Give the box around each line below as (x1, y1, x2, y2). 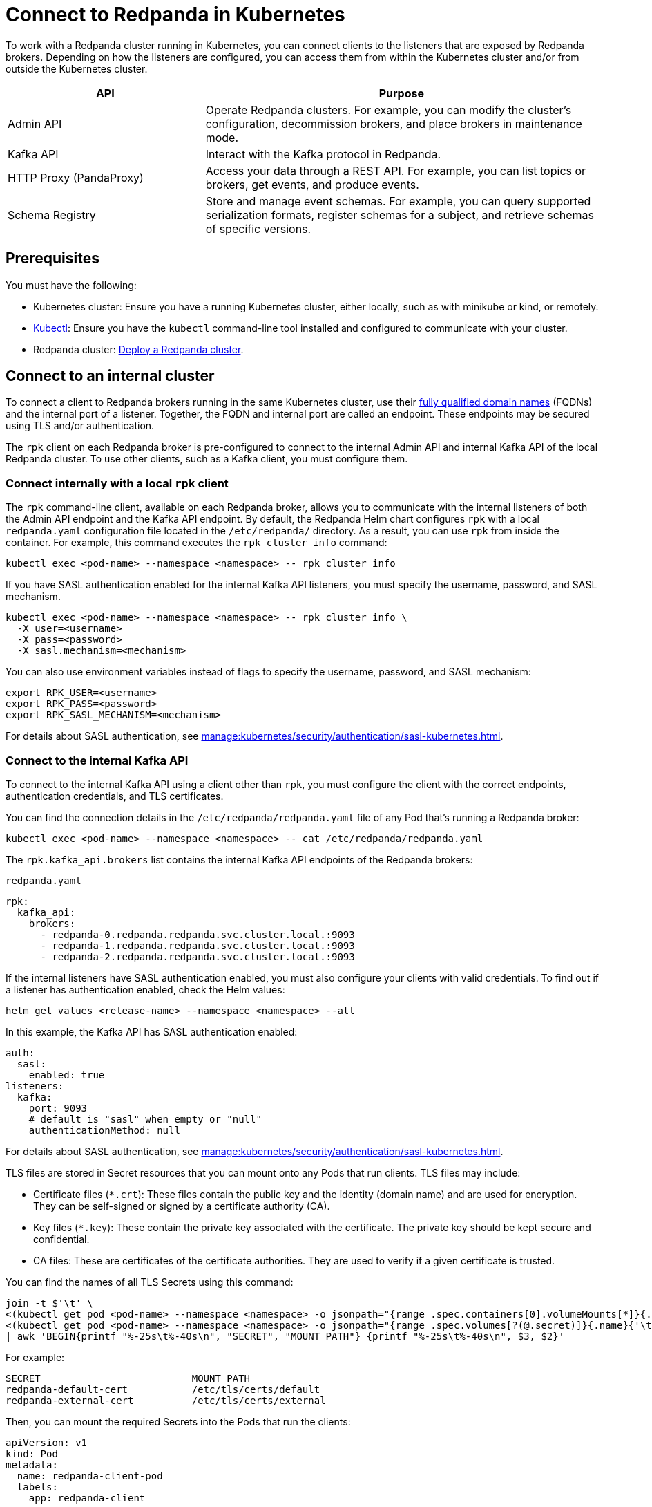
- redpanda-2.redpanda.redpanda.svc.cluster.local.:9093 (40, 951, 355, 962)
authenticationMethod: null (28, 1124, 180, 1136)
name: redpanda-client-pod (17, 1470, 163, 1481)
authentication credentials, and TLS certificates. (6, 789, 224, 802)
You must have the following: (6, 279, 137, 291)
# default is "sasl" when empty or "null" (28, 1113, 262, 1125)
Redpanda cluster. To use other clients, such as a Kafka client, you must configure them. (6, 453, 408, 465)
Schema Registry (8, 207, 96, 222)
